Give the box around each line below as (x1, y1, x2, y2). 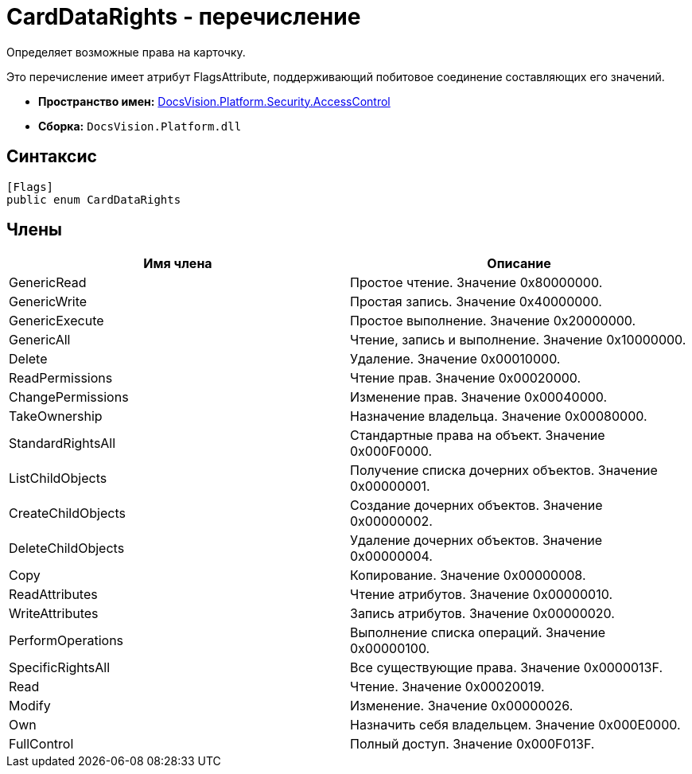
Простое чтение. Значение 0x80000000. (350, 274, 603, 291)
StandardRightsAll (9, 435, 116, 452)
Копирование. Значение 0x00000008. (350, 567, 586, 584)
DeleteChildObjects (9, 540, 125, 557)
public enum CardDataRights (6, 193, 181, 206)
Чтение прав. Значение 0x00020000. (350, 370, 581, 387)
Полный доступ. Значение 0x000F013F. (350, 736, 595, 753)
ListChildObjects (9, 470, 107, 487)
